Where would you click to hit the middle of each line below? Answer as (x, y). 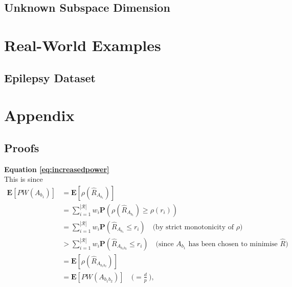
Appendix (39, 115)
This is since (24, 179)
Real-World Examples (83, 45)
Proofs (22, 147)
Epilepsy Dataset (50, 77)
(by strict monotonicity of (193, 227)
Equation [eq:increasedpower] (57, 169)
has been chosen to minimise (233, 244)
